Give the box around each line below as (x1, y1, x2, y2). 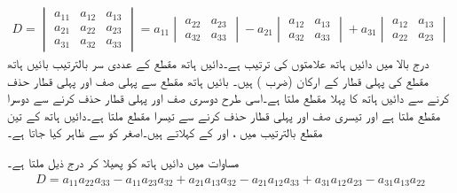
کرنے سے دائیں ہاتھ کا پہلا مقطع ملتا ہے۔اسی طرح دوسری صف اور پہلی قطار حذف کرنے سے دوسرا (7, 89, 450, 107)
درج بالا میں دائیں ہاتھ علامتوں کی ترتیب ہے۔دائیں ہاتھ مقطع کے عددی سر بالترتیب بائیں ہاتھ (7, 54, 429, 73)
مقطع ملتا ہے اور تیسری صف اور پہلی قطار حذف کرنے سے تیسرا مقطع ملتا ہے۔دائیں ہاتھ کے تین (7, 105, 441, 124)
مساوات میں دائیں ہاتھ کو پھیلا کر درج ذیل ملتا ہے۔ (7, 153, 240, 171)
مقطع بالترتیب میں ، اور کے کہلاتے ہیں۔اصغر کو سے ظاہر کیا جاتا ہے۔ (7, 123, 323, 142)
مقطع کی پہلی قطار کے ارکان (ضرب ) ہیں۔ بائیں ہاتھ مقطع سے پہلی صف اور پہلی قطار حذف (7, 71, 429, 89)
